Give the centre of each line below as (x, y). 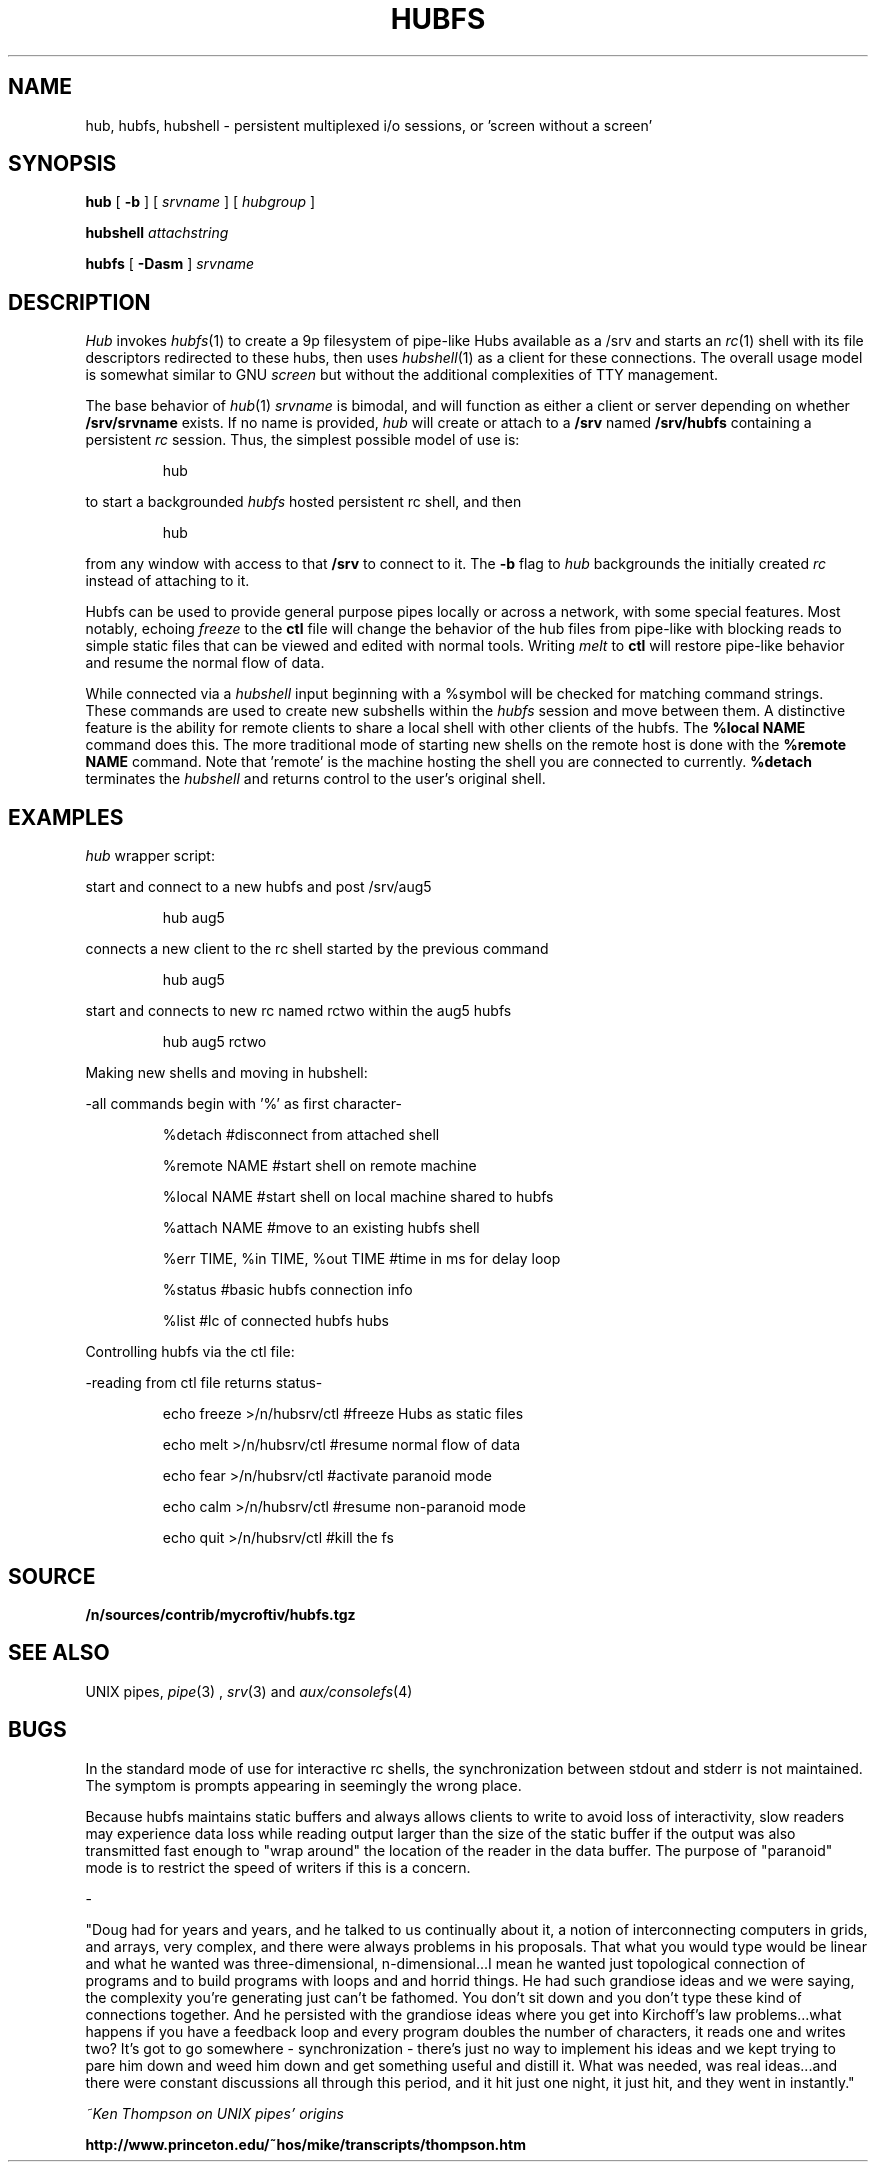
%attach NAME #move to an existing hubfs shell (321, 1228)
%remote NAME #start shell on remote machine (319, 1166)
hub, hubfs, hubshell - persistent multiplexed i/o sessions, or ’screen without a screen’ (369, 125)
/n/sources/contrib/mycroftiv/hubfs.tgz (220, 1614)
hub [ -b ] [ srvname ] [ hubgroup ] (200, 202)
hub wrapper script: (150, 856)
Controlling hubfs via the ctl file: (190, 1352)
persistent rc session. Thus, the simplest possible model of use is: (302, 440)
